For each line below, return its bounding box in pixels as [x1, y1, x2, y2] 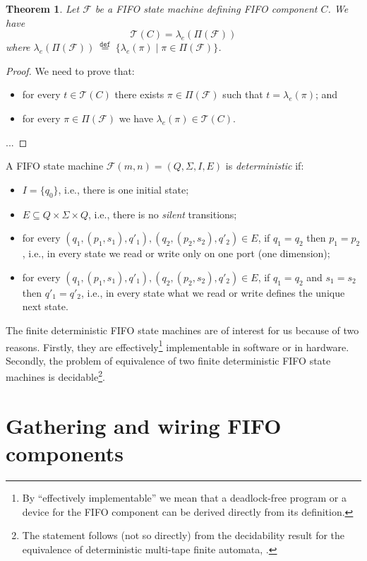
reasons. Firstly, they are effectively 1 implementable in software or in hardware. [6, 337, 349, 354]
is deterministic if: [225, 158, 304, 173]
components [6, 438, 124, 467]
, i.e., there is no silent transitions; [88, 206, 237, 221]
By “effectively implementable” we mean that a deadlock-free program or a [22, 490, 347, 504]
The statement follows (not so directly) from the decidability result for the [22, 528, 345, 543]
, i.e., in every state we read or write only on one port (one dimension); [22, 246, 330, 261]
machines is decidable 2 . [6, 367, 105, 384]
